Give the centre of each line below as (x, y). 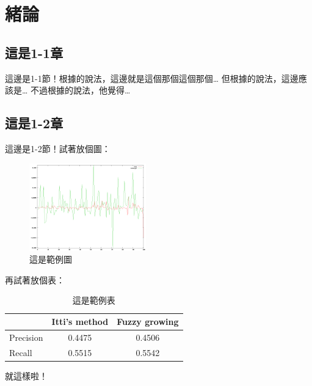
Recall (21, 352)
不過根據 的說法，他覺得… (81, 90)
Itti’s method (80, 322)
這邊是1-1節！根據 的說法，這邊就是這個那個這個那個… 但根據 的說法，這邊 (152, 78)
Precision (26, 337)
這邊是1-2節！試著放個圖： (58, 148)
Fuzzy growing (148, 322)
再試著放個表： (35, 279)
